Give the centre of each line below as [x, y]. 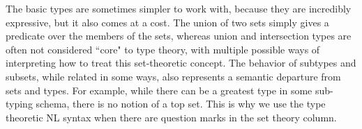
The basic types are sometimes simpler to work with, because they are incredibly [179, 8]
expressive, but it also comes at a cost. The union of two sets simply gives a [167, 22]
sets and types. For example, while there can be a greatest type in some [159, 90]
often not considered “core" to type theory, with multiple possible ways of [163, 49]
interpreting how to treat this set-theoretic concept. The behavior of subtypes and [181, 63]
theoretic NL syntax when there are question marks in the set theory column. [171, 117]
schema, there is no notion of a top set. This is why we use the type [181, 104]
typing [19, 104]
